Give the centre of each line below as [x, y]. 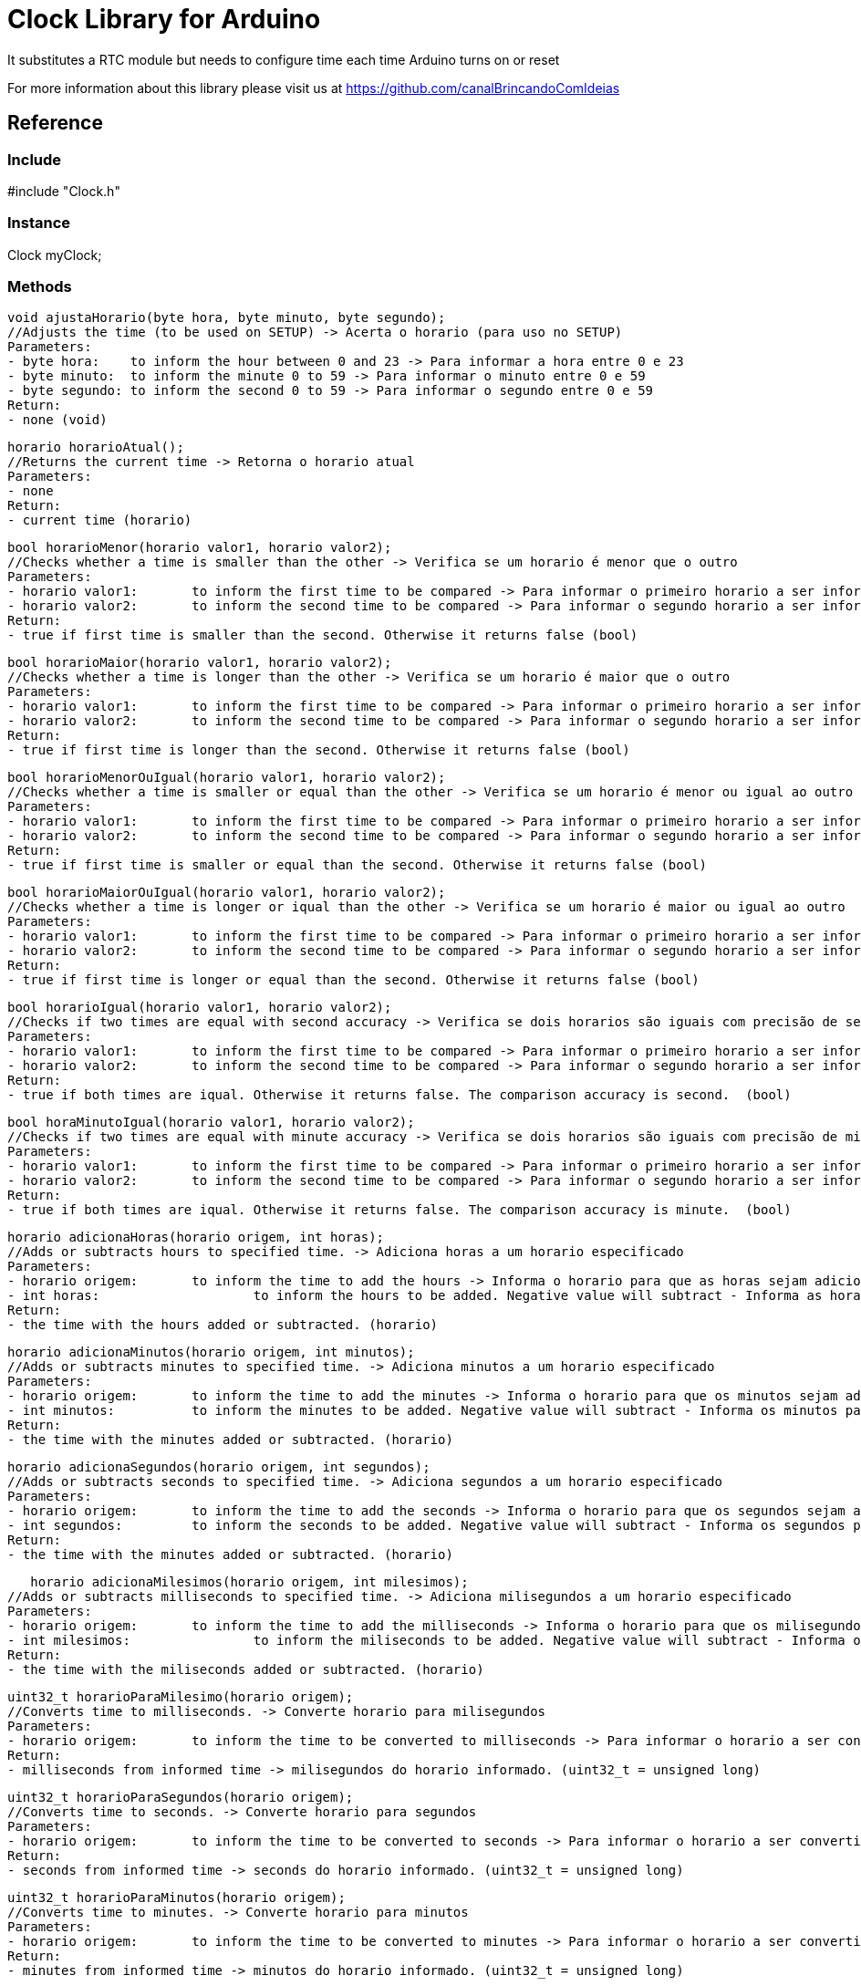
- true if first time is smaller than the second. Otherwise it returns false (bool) [323, 635]
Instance [39, 223]
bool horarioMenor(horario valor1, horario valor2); [200, 548]
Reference [55, 123]
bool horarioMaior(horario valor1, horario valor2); [200, 663]
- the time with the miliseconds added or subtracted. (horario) [246, 1670]
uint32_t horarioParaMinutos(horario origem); [176, 1898]
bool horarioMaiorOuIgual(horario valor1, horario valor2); [227, 893]
